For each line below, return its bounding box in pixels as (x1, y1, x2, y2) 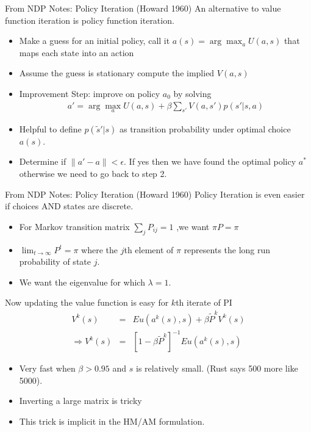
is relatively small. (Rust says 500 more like (136, 362, 298, 375)
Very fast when (19, 362, 76, 375)
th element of (124, 243, 174, 256)
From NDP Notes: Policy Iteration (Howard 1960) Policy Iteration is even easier (5, 187, 305, 200)
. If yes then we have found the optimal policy (124, 155, 296, 168)
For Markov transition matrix (19, 220, 130, 232)
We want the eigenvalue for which (19, 275, 145, 288)
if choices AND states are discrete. (5, 200, 134, 212)
